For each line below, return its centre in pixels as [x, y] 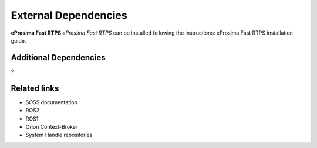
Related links [35, 88]
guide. [18, 40]
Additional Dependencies [58, 58]
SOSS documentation [51, 102]
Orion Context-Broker [52, 126]
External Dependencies [69, 15]
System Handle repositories [59, 135]
